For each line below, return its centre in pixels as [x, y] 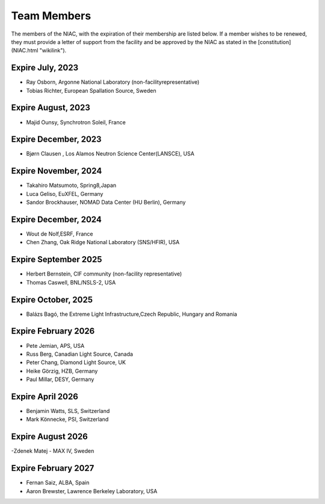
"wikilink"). [53, 51]
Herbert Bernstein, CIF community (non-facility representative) [104, 274]
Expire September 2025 [57, 260]
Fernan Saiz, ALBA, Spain [58, 483]
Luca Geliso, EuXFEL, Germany [65, 194]
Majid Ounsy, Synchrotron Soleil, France [76, 122]
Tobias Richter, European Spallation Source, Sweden [91, 90]
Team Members [51, 16]
